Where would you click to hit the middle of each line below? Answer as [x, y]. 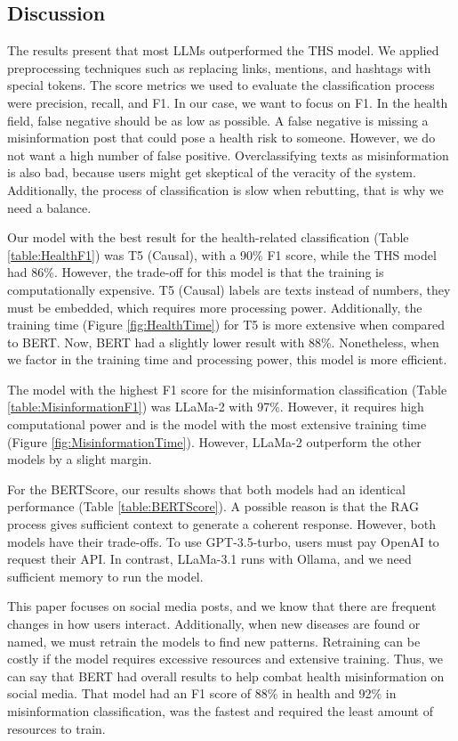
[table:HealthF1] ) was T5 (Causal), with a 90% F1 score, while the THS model [222, 254]
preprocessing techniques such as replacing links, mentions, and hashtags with [219, 67]
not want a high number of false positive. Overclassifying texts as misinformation [228, 155]
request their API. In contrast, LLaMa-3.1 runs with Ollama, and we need [209, 559]
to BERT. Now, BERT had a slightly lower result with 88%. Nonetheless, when [223, 342]
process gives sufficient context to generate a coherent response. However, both [222, 524]
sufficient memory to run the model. [105, 576]
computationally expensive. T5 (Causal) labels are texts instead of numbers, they [229, 289]
